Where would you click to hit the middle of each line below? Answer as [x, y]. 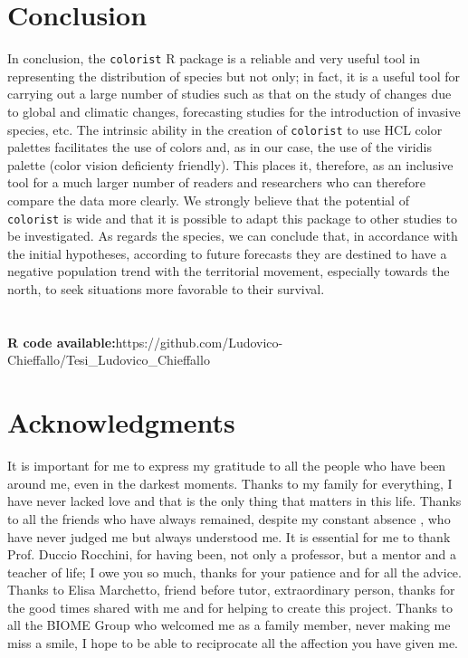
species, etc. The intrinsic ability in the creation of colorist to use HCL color [225, 129]
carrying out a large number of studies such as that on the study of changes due [229, 94]
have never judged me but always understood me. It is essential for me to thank [229, 536]
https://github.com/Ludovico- [199, 342]
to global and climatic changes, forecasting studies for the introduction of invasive [234, 111]
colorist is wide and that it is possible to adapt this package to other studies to [232, 218]
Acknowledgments [121, 422]
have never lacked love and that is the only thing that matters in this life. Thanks [234, 501]
